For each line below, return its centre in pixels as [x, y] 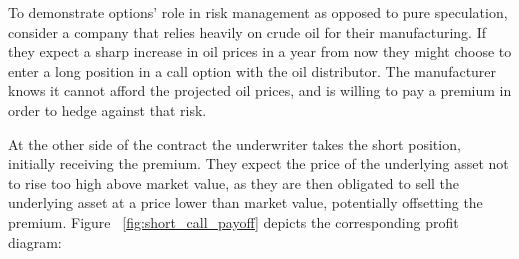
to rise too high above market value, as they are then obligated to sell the [234, 182]
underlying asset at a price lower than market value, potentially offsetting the [245, 202]
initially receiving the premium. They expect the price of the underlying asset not [258, 163]
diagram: [35, 241]
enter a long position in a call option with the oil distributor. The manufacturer [252, 70]
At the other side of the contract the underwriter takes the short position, [234, 143]
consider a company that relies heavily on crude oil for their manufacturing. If [247, 31]
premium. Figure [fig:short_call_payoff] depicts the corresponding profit [233, 221]
